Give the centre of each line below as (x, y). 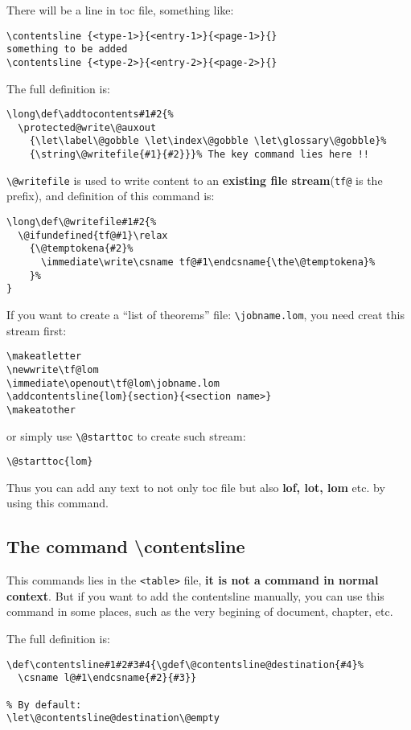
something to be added (67, 49)
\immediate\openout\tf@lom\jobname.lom (113, 383)
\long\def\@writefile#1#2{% (82, 222)
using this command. (58, 503)
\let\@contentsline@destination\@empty (113, 718)
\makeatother (41, 410)
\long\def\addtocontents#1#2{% (90, 115)
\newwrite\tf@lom (53, 369)
